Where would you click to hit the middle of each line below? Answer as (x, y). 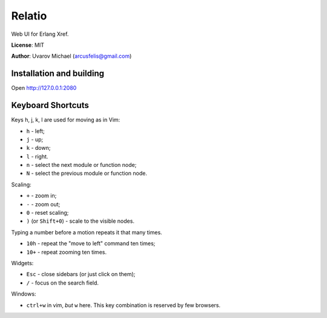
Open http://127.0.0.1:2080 (44, 88)
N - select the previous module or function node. (87, 174)
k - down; (38, 148)
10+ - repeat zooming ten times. (67, 252)
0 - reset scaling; (48, 213)
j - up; (35, 139)
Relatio (29, 16)
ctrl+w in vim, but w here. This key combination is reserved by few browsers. (124, 305)
